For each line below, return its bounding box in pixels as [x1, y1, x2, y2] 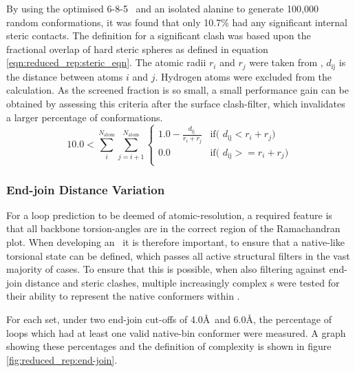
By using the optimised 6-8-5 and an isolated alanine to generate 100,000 [6, 1, 319, 15]
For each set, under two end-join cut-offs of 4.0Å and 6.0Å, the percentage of [6, 312, 332, 327]
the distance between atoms [6, 69, 123, 83]
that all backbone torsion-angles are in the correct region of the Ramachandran [6, 221, 341, 236]
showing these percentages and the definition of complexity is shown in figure [6, 339, 332, 353]
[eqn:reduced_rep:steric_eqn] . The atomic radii [6, 55, 206, 70]
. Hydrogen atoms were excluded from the [155, 69, 332, 83]
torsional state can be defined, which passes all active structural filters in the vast [6, 248, 350, 262]
